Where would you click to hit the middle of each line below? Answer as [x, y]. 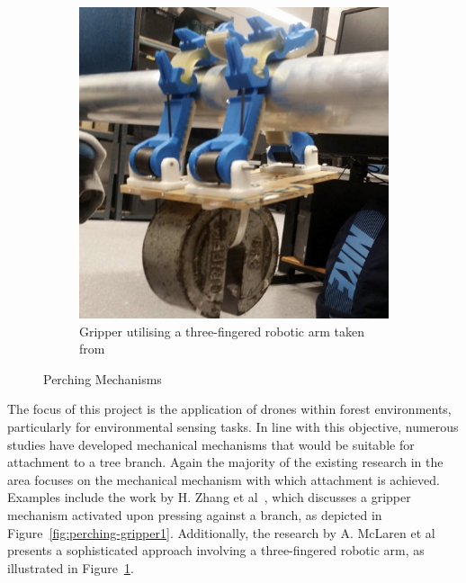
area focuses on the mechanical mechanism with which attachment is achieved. [224, 479]
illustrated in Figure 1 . [71, 567]
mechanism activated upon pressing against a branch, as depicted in [195, 515]
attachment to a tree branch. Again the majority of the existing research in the [225, 462]
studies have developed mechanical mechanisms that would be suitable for [211, 444]
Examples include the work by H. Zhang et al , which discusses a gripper [209, 497]
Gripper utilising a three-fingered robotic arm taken [222, 331]
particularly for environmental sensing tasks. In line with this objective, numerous [233, 427]
